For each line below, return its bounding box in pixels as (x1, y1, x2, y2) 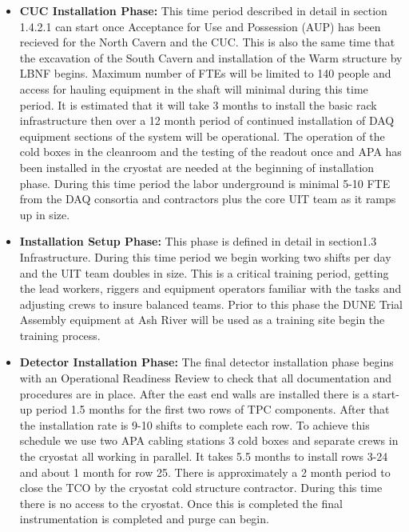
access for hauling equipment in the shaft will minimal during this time (19, 80, 368, 97)
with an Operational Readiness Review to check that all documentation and (19, 370, 392, 386)
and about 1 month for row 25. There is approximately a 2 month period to (19, 463, 391, 480)
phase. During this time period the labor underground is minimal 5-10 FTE (19, 174, 391, 191)
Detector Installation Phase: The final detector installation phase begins (19, 354, 394, 370)
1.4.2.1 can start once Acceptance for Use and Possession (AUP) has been (19, 18, 381, 34)
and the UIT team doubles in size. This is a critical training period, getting (19, 264, 389, 281)
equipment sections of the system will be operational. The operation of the (19, 127, 385, 144)
